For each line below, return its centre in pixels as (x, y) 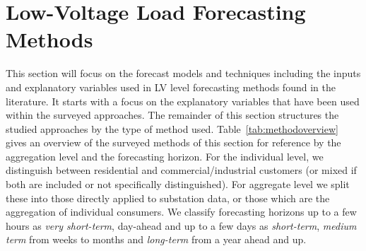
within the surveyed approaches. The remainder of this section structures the (172, 115)
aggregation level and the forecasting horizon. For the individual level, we (165, 156)
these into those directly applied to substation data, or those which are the (168, 198)
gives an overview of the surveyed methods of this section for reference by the (173, 142)
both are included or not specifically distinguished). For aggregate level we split (178, 184)
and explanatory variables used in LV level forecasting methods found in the (171, 87)
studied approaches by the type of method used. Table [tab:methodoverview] (172, 128)
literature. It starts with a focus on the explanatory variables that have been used (183, 101)
